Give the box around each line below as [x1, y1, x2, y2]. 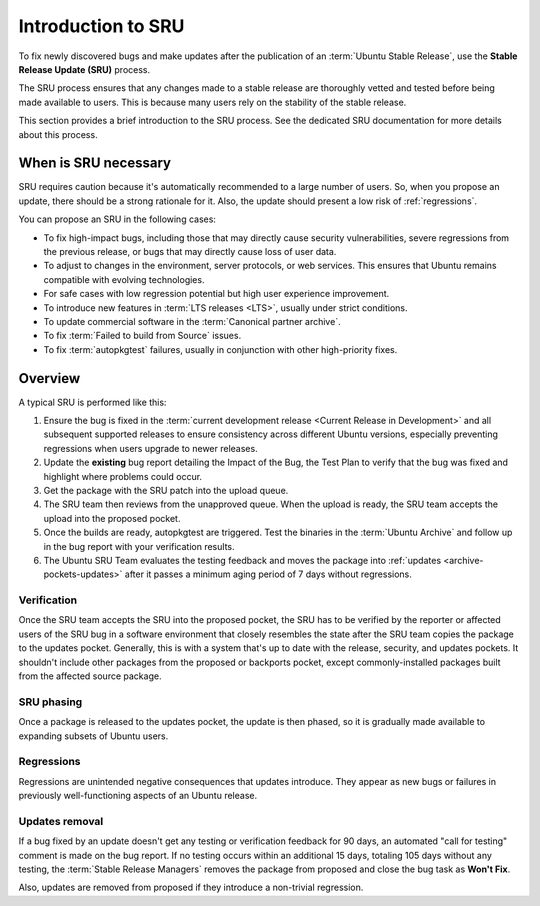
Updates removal [18, 814, 104, 828]
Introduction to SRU [18, 15, 185, 37]
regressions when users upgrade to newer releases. [43, 442, 259, 454]
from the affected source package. [18, 670, 162, 682]
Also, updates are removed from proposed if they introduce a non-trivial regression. [18, 881, 364, 894]
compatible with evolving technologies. [43, 273, 205, 285]
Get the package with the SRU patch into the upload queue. [43, 484, 289, 496]
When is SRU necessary [18, 155, 172, 172]
